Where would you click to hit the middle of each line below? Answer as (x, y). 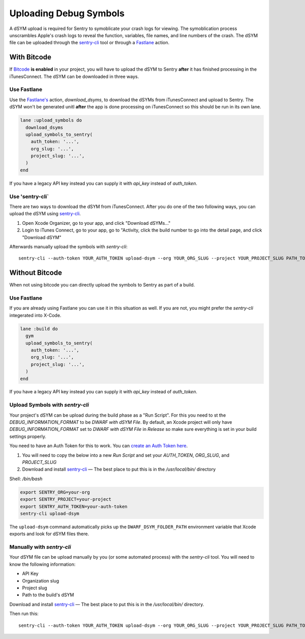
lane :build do (39, 329)
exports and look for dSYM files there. (49, 534)
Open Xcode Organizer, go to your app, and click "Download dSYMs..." (96, 223)
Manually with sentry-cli (40, 547)
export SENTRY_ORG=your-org (55, 492)
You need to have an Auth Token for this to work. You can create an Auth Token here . (99, 446)
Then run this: (24, 614)
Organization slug (41, 580)
